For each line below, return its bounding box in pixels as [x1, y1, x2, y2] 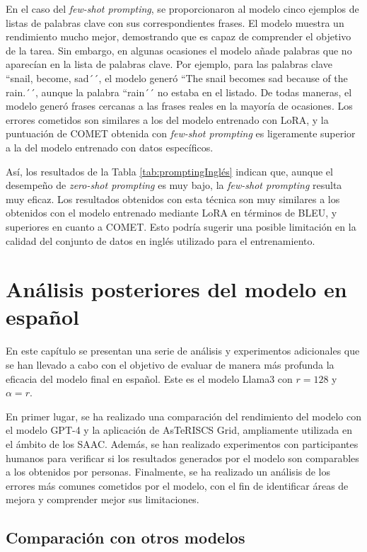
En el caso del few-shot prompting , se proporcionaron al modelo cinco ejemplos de [6, 1, 359, 16]
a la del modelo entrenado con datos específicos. [6, 139, 214, 154]
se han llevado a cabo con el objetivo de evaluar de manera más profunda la [6, 357, 334, 372]
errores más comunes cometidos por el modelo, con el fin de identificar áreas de [6, 478, 349, 493]
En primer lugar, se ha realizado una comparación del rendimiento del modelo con [6, 408, 361, 423]
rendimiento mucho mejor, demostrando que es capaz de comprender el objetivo [6, 29, 351, 44]
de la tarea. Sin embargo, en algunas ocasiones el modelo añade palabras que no [6, 42, 352, 57]
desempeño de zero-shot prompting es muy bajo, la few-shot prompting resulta [6, 178, 342, 192]
